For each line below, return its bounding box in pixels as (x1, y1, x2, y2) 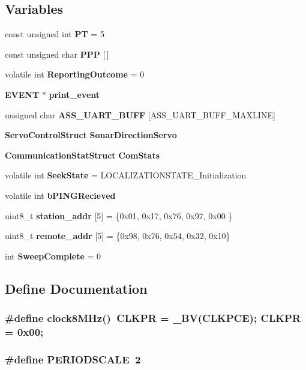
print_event (49, 88, 100, 100)
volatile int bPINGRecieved (5, 189, 116, 201)
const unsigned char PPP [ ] (5, 47, 109, 60)
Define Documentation (5, 279, 148, 297)
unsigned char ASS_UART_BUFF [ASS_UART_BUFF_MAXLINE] (5, 108, 275, 121)
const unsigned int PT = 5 (5, 28, 104, 40)
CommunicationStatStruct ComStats (5, 148, 160, 161)
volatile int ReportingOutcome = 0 (5, 68, 145, 80)
